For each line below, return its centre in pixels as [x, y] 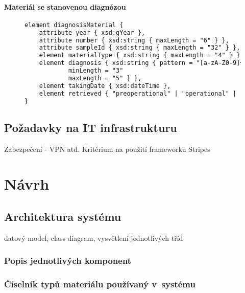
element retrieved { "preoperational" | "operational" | [138, 93]
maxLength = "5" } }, [105, 78]
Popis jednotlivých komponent [68, 261]
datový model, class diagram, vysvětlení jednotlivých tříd [94, 238]
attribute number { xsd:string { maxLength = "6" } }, [134, 40]
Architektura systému [63, 216]
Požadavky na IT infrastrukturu [91, 127]
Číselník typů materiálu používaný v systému [100, 284]
